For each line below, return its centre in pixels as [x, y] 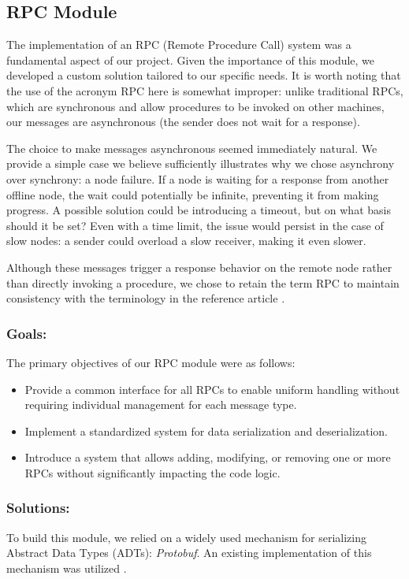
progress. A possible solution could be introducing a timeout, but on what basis [199, 210]
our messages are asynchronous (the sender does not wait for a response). [183, 122]
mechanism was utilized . [67, 568]
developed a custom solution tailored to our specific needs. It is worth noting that [204, 75]
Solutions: [38, 508]
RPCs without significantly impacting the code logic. [152, 472]
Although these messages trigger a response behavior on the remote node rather [199, 267]
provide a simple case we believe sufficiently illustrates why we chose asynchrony [201, 163]
